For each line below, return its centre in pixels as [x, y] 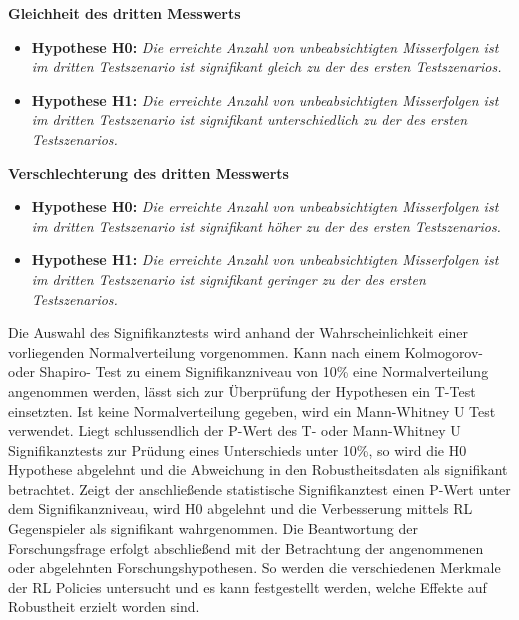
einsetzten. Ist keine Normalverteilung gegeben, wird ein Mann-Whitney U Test [252, 410]
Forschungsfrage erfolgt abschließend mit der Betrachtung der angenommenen [246, 547]
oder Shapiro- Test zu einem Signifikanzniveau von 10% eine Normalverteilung [248, 371]
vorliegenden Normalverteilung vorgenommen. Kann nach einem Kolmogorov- [246, 351]
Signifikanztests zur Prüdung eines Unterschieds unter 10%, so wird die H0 [237, 449]
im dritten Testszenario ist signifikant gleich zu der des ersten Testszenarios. [266, 66]
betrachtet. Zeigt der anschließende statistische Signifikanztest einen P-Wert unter [259, 488]
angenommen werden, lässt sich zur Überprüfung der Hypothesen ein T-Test [242, 390]
